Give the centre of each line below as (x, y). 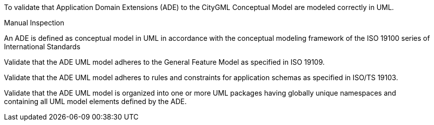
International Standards (42, 47)
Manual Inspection (34, 23)
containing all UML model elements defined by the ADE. (95, 101)
